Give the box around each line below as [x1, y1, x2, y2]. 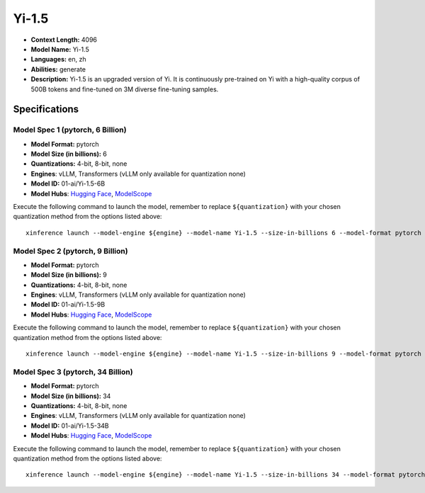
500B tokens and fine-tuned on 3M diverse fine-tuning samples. [30, 85, 219, 93]
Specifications [13, 103, 79, 115]
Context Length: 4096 [30, 35, 98, 44]
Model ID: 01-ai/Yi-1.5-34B [30, 421, 109, 430]
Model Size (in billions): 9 [30, 271, 108, 279]
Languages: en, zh [30, 55, 86, 64]
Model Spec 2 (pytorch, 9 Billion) [13, 246, 128, 256]
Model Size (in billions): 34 [30, 392, 111, 400]
